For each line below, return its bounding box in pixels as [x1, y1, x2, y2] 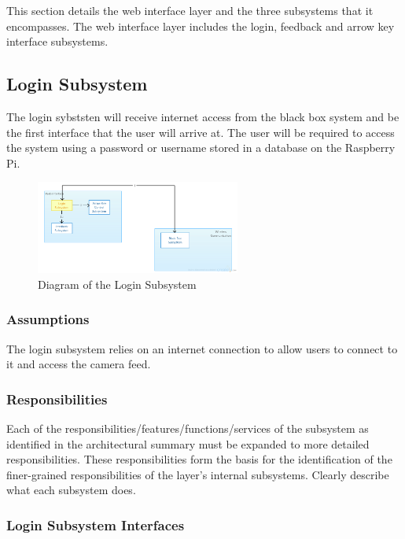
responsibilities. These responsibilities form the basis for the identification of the [6, 451, 392, 467]
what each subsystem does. [6, 482, 136, 498]
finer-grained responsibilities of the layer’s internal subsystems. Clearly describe [6, 466, 389, 482]
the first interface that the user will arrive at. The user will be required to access [6, 124, 395, 140]
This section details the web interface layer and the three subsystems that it [6, 2, 374, 18]
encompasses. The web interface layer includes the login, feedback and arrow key [6, 17, 395, 34]
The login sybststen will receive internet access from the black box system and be [6, 108, 399, 124]
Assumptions [6, 309, 90, 329]
